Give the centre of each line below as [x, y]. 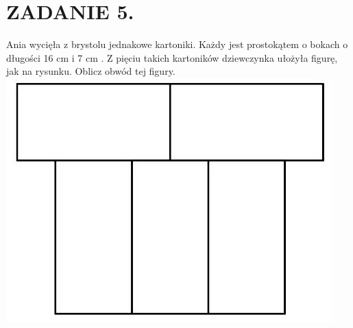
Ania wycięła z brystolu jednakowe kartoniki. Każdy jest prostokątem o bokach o [177, 44]
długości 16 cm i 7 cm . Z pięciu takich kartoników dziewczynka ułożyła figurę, [172, 57]
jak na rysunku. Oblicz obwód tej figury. [91, 71]
